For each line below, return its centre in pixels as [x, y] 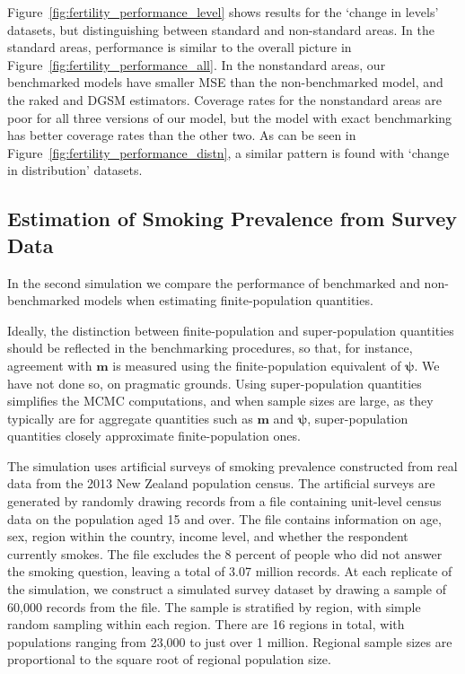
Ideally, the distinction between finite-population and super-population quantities [231, 330]
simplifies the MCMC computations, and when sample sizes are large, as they [220, 401]
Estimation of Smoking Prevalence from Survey [232, 219]
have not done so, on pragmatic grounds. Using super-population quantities [215, 383]
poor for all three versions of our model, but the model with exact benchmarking [230, 117]
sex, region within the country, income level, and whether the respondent [208, 536]
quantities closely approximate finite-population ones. [154, 436]
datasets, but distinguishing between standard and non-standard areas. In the [221, 29]
